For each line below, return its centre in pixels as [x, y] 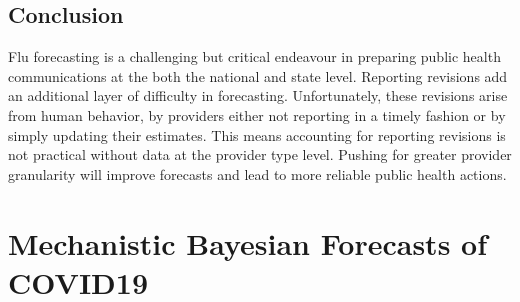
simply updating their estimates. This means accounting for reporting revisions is [257, 134]
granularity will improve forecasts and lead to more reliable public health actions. [257, 173]
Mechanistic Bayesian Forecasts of [247, 242]
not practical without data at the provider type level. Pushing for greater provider [260, 154]
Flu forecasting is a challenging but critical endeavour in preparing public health [254, 56]
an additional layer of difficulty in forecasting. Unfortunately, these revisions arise [258, 95]
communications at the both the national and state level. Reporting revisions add [258, 75]
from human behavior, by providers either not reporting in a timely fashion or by [257, 114]
